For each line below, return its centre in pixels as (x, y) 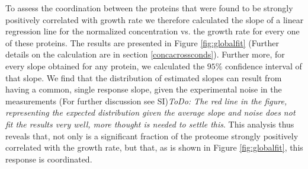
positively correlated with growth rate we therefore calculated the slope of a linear (155, 19)
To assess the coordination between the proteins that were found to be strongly (149, 8)
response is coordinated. (49, 159)
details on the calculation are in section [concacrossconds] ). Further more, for (145, 54)
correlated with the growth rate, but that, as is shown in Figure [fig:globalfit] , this (154, 147)
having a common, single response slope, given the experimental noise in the (144, 89)
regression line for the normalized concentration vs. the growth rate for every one (153, 31)
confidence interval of (264, 66)
